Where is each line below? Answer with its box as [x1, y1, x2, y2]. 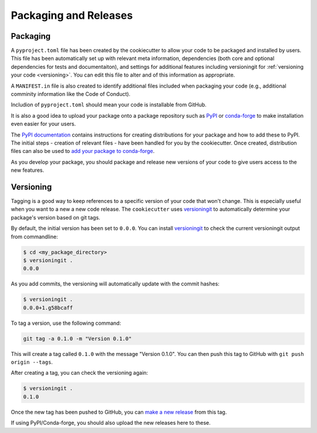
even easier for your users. [11, 121, 76, 128]
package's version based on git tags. [11, 214, 100, 221]
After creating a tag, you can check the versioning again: [11, 369, 149, 377]
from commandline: [11, 233, 58, 240]
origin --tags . [11, 359, 53, 366]
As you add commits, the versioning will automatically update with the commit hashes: [11, 280, 220, 288]
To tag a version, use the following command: [11, 319, 122, 327]
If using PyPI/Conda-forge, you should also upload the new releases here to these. [11, 419, 211, 427]
